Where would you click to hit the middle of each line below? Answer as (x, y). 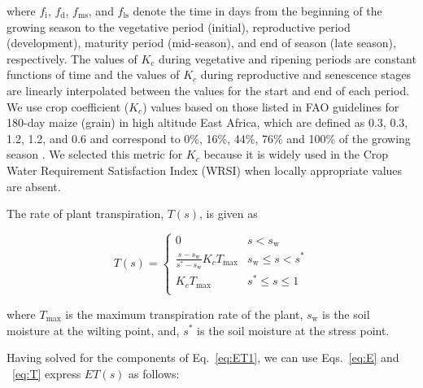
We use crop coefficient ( (68, 106)
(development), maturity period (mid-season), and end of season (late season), (201, 43)
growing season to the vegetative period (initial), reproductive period (179, 26)
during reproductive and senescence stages (305, 74)
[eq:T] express (47, 373)
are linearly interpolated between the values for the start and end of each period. (208, 90)
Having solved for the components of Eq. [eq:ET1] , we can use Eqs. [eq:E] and (203, 357)
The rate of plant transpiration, (85, 214)
